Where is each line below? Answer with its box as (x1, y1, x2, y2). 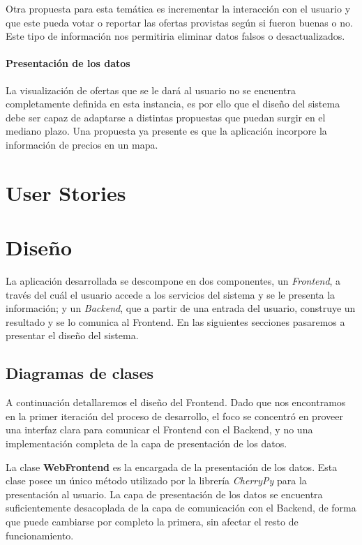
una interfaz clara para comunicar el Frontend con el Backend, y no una (6, 422, 313, 437)
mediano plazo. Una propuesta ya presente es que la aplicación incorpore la (6, 124, 327, 138)
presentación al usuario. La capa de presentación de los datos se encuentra (6, 486, 323, 501)
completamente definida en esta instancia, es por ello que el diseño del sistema (6, 96, 340, 111)
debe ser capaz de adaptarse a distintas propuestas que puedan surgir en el (6, 110, 326, 124)
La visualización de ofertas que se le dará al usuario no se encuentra (6, 82, 296, 97)
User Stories (6, 178, 126, 207)
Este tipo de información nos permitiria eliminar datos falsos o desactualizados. (6, 29, 345, 43)
